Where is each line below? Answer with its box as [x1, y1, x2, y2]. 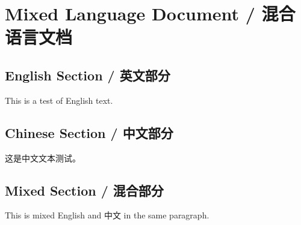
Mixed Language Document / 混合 [5, 1, 296, 26]
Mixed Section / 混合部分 [5, 181, 164, 199]
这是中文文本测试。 [5, 151, 81, 164]
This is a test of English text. [5, 94, 113, 106]
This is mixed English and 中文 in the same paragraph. [5, 209, 209, 221]
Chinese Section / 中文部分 [5, 123, 173, 142]
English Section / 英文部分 [5, 65, 170, 84]
